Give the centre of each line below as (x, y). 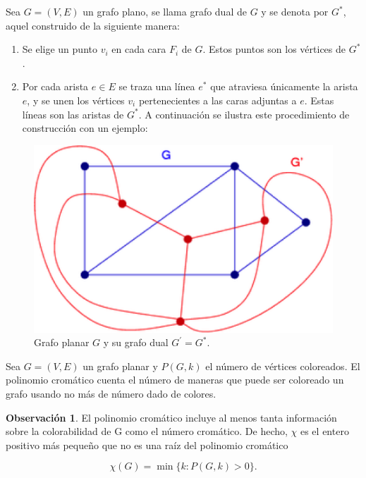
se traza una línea (157, 86)
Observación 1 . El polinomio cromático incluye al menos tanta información (171, 417)
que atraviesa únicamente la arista (284, 86)
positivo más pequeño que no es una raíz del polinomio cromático (147, 445)
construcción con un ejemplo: (85, 128)
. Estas (319, 100)
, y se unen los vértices (76, 100)
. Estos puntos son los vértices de (274, 49)
